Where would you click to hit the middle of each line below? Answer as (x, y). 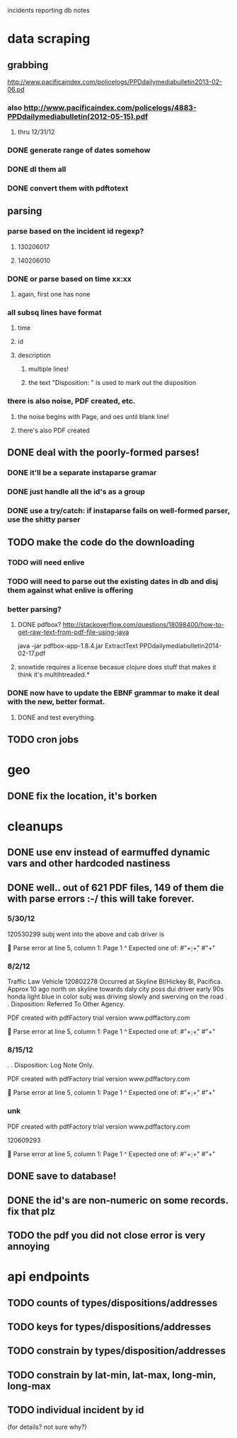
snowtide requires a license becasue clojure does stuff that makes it (117, 667)
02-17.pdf (31, 653)
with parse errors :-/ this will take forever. (101, 898)
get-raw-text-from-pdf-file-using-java (73, 632)
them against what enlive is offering (70, 590)
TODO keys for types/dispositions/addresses (109, 1327)
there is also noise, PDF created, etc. (71, 401)
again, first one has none (54, 294)
